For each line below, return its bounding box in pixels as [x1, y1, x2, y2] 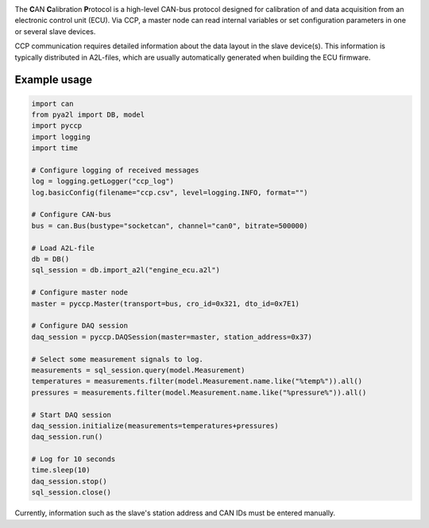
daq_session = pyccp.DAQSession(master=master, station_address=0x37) [31, 332, 313, 341]
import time [31, 144, 79, 152]
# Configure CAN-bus [31, 210, 111, 219]
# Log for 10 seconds [31, 455, 116, 464]
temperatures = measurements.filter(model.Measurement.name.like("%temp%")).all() [31, 377, 363, 386]
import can [31, 99, 74, 108]
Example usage [14, 73, 93, 87]
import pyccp [31, 121, 83, 130]
